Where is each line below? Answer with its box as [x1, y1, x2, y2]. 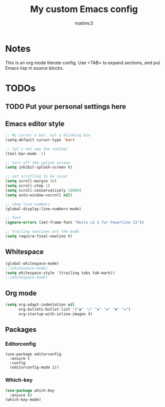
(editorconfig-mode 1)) [9, 365, 59, 370]
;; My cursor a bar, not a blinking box [5, 133, 91, 138]
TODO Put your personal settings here [5, 102, 126, 111]
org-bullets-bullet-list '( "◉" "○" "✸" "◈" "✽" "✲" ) [18, 307, 131, 312]
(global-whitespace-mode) [5, 261, 59, 266]
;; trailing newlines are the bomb [5, 229, 79, 234]
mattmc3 [74, 20, 93, 26]
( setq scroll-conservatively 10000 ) [5, 188, 81, 193]
